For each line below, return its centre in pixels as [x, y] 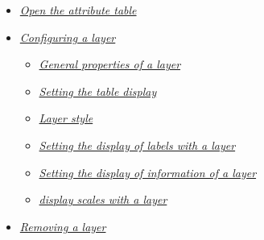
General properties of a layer [110, 64]
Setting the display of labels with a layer [137, 145]
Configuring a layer [68, 37]
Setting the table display [98, 91]
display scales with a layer [103, 199]
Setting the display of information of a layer [148, 172]
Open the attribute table [78, 10]
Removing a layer [63, 226]
